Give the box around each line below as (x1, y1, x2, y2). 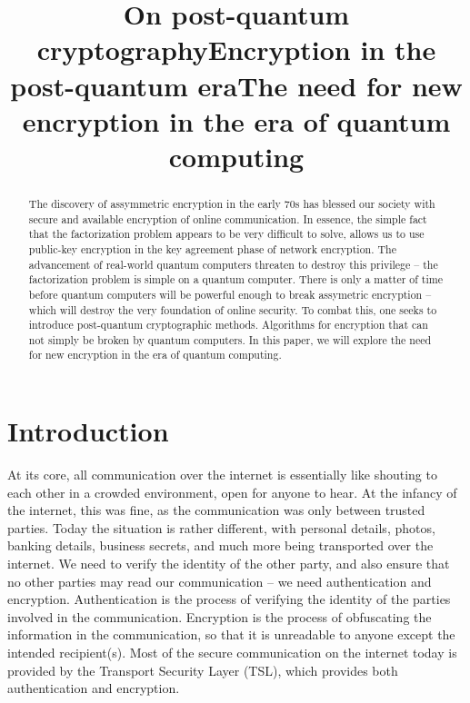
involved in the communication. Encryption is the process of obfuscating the (7, 607, 432, 626)
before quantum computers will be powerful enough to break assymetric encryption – (28, 286, 432, 302)
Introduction (7, 412, 169, 450)
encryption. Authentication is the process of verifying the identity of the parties (7, 589, 451, 609)
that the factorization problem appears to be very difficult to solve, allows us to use (28, 226, 425, 242)
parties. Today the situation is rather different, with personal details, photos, (7, 518, 435, 537)
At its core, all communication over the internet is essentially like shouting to (7, 465, 437, 484)
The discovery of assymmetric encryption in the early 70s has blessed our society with (28, 195, 435, 211)
